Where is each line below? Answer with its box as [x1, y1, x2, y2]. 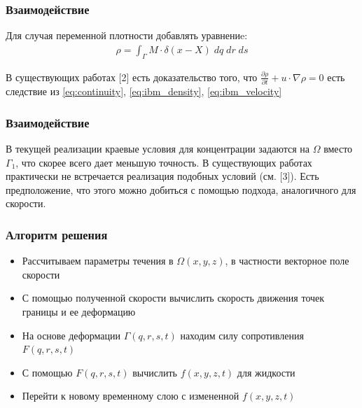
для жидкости [237, 365, 295, 379]
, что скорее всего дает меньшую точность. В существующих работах [15, 155, 312, 169]
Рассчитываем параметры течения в [22, 253, 174, 268]
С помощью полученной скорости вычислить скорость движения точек [22, 290, 325, 305]
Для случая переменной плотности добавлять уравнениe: [6, 28, 248, 43]
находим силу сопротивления [180, 328, 304, 342]
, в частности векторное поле [225, 253, 349, 268]
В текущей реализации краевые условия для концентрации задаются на [6, 141, 309, 156]
